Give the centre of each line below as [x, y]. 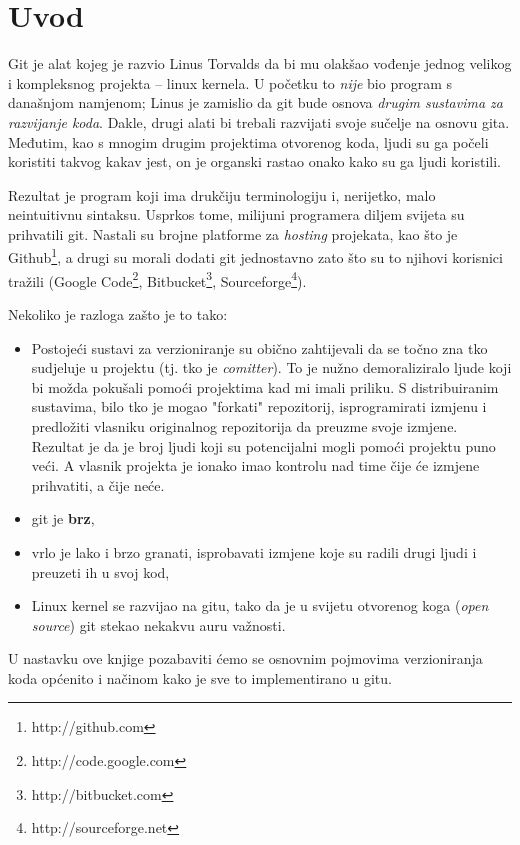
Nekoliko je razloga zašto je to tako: [118, 313]
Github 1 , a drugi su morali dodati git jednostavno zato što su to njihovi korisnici [255, 256]
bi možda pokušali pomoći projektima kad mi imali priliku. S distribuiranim [265, 386]
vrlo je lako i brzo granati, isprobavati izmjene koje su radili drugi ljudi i [254, 551]
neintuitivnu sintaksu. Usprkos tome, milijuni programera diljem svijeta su [236, 214]
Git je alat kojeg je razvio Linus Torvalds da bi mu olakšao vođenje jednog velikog [260, 63]
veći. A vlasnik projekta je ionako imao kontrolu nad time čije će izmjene [255, 465]
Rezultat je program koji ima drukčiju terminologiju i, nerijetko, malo [222, 194]
